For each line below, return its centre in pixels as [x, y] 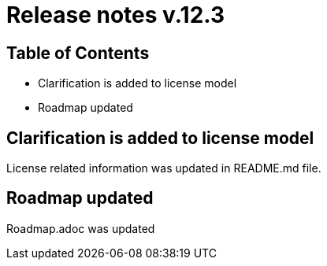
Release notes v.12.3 [116, 15]
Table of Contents [78, 53]
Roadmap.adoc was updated [81, 228]
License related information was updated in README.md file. [164, 168]
